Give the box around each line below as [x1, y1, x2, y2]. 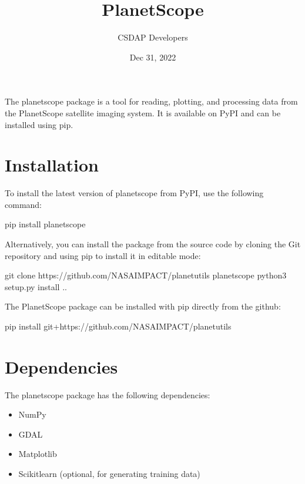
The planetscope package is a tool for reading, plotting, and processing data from [5, 95, 298, 107]
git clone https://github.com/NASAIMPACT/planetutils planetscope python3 [5, 269, 287, 281]
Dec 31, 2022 [129, 51, 176, 63]
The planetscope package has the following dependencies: [5, 388, 210, 401]
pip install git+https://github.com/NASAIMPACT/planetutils [5, 320, 232, 332]
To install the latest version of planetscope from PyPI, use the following [5, 187, 264, 199]
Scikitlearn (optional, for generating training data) [18, 468, 200, 480]
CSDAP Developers [118, 31, 188, 43]
